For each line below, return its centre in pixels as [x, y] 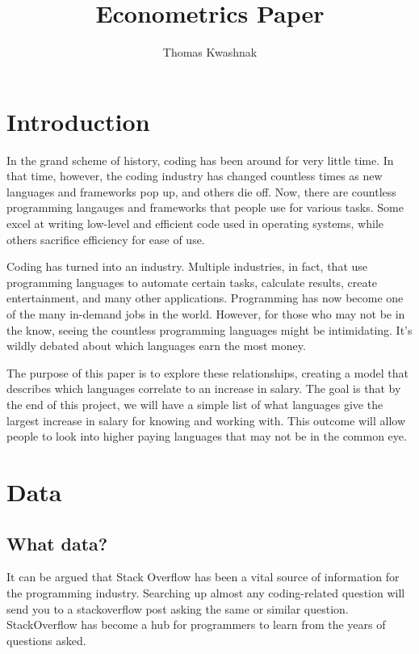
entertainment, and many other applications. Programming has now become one [205, 298]
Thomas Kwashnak [210, 52]
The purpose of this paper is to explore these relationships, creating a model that [208, 372]
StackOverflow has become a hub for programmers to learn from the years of [196, 624]
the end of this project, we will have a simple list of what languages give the [195, 404]
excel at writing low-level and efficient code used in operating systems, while [195, 224]
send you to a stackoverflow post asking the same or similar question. [178, 608]
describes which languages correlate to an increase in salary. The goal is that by [204, 388]
